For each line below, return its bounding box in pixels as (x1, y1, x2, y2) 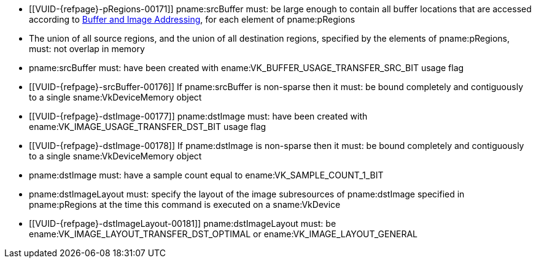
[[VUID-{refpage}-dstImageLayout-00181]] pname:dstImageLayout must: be (29, 218, 336, 229)
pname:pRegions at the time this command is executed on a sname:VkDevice (29, 199, 341, 210)
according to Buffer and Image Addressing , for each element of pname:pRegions (29, 14, 355, 25)
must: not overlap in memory (29, 44, 145, 54)
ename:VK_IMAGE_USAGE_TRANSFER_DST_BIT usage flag (29, 121, 266, 132)
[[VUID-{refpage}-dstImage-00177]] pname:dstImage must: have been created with (29, 111, 368, 121)
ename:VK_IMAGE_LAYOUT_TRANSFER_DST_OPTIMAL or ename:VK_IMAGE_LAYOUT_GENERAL (29, 229, 418, 239)
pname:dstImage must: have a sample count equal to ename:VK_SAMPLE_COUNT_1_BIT (29, 170, 384, 180)
